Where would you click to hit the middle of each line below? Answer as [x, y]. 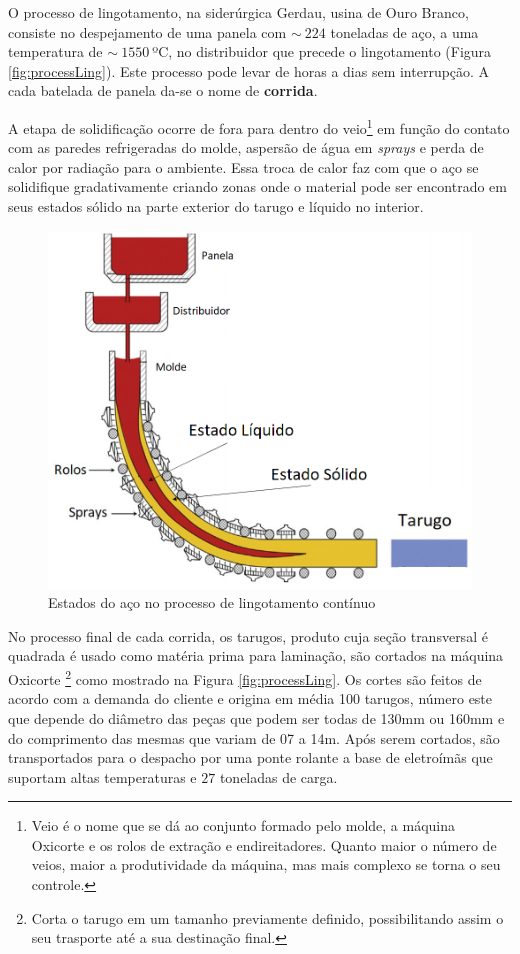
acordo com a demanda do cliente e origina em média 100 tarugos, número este [250, 698]
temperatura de [55, 51]
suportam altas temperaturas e [102, 776]
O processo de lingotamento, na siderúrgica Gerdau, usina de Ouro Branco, [238, 12]
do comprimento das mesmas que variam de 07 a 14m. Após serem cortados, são [254, 737]
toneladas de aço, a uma [404, 31]
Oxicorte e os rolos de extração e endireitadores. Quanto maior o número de [264, 844]
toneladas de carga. [278, 776]
